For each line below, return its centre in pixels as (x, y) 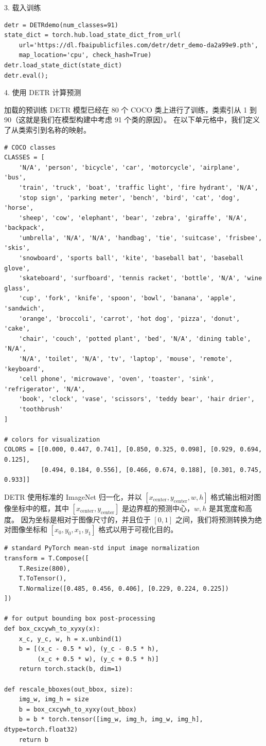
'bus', (15, 178)
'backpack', (24, 228)
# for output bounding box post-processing (80, 619)
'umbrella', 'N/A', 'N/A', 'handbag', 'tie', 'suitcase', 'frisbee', (140, 238)
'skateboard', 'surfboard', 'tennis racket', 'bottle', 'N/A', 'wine (140, 278)
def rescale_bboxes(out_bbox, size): (69, 689)
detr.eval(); (26, 75)
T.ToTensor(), (43, 579)
